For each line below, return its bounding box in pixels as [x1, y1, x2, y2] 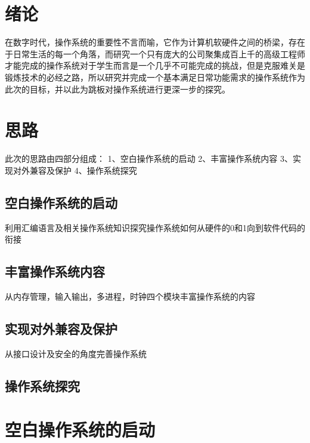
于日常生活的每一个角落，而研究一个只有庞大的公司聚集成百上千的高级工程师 [5, 47, 305, 60]
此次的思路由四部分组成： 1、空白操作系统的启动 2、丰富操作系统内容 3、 [5, 152, 293, 165]
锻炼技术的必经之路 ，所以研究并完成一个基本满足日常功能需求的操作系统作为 [5, 70, 305, 83]
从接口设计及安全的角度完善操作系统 [5, 347, 147, 359]
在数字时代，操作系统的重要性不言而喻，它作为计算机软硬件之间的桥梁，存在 [5, 36, 305, 48]
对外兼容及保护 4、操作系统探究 [13, 164, 137, 176]
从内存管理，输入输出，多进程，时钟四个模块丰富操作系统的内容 [5, 290, 255, 302]
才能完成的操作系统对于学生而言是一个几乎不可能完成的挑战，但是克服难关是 [5, 59, 305, 72]
